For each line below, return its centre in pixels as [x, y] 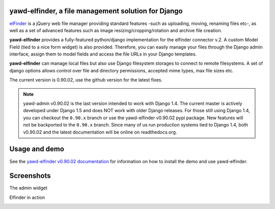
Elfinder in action [27, 197]
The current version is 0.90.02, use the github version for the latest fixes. [86, 80]
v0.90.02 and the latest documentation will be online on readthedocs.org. [100, 132]
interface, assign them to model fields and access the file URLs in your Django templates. [103, 54]
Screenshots [30, 176]
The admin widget [29, 188]
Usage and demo [37, 149]
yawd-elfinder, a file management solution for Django [96, 11]
